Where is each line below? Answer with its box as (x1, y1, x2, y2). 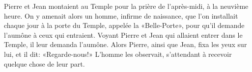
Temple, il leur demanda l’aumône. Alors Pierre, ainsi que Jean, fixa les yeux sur (4, 39, 247, 49)
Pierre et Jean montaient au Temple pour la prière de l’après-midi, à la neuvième (4, 1, 249, 11)
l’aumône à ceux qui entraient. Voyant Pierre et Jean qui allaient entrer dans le (4, 29, 243, 40)
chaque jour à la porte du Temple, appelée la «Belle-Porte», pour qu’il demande (4, 20, 245, 30)
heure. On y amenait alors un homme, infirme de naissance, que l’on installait (4, 10, 238, 21)
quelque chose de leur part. (4, 58, 85, 69)
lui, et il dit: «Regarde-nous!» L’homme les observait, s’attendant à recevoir (4, 48, 232, 59)
